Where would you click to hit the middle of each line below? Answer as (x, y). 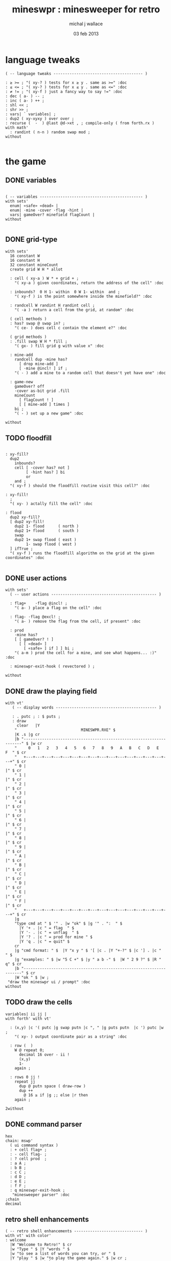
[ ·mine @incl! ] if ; (43, 368)
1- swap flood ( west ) (51, 544)
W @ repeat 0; (29, 1050)
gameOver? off (29, 386)
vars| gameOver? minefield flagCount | (52, 214)
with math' (17, 128)
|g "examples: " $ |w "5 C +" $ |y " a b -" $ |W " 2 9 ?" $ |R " (88, 959)
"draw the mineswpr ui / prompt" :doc (49, 982)
